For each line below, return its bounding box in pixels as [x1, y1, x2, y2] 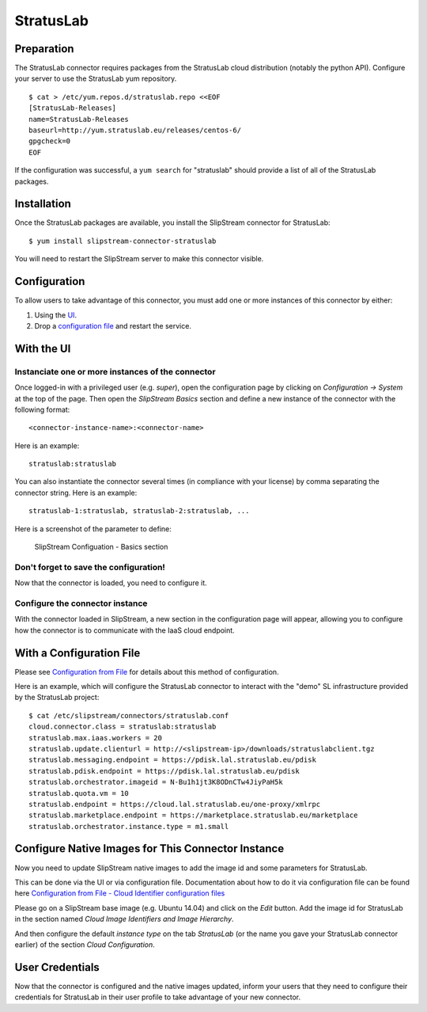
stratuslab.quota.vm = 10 [28, 789, 130, 797]
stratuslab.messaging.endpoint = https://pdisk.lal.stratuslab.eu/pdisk [28, 755, 316, 764]
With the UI [14, 341, 71, 356]
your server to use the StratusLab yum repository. [14, 74, 177, 83]
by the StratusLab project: [14, 693, 100, 702]
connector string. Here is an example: [14, 488, 138, 497]
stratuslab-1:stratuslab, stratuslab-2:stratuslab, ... [28, 507, 250, 516]
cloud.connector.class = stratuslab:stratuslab [28, 722, 217, 732]
